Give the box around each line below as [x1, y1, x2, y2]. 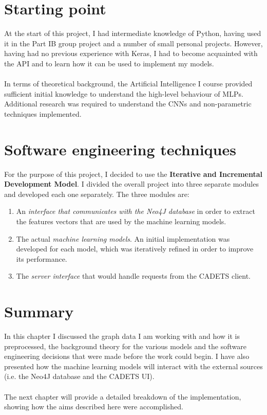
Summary [4, 301, 74, 322]
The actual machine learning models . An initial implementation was [16, 233, 230, 244]
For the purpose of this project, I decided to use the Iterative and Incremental [4, 168, 263, 179]
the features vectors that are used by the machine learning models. [16, 215, 226, 226]
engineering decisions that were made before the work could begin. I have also [4, 351, 250, 362]
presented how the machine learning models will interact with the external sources [4, 360, 263, 371]
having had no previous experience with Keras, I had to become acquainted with [4, 48, 258, 59]
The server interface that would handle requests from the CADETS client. [16, 270, 251, 281]
